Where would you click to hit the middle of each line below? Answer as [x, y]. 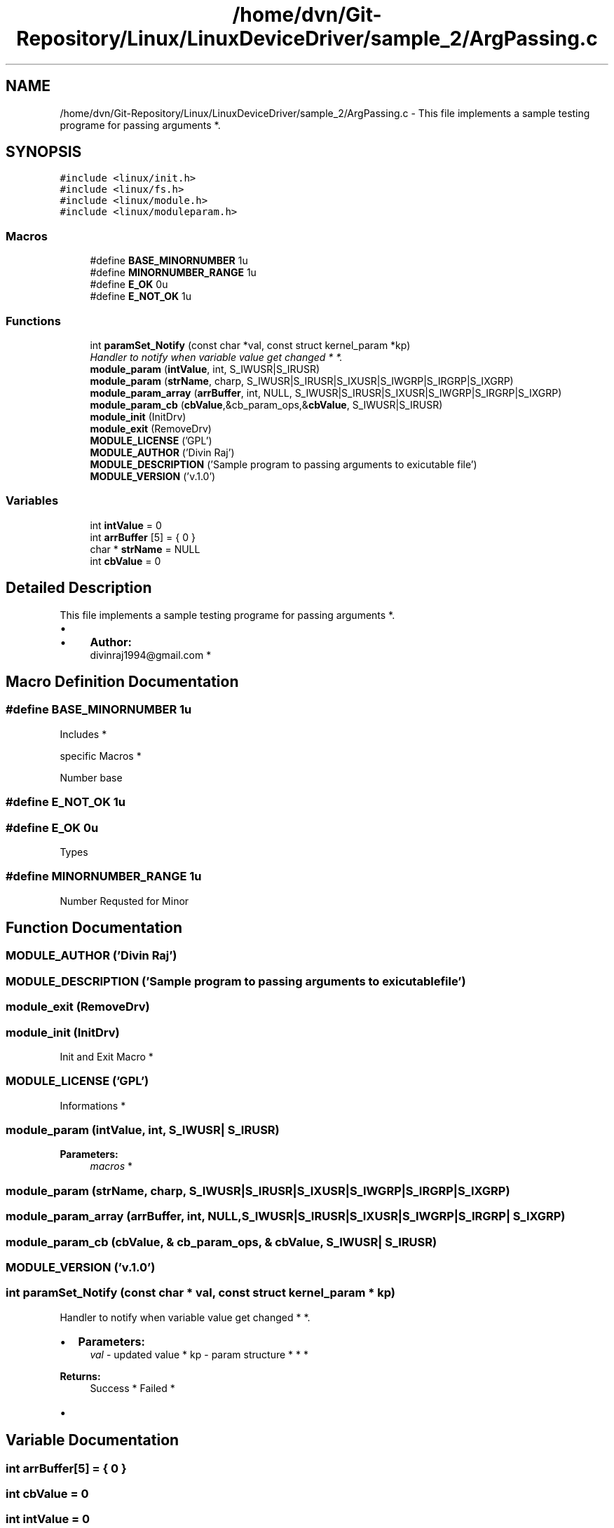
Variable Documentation [93, 1440]
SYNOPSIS [44, 152]
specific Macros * [101, 756]
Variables [32, 501]
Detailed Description [79, 588]
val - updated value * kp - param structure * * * [199, 1354]
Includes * [83, 734]
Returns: [80, 1376]
